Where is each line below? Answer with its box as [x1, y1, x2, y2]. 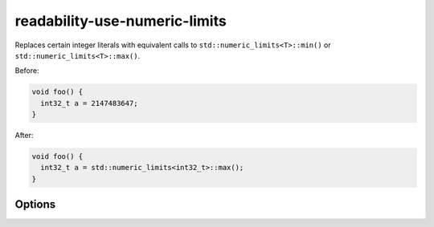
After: [14, 131, 34, 140]
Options [14, 197, 56, 212]
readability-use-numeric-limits [14, 12, 227, 30]
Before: [14, 66, 39, 75]
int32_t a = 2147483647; [40, 99, 138, 107]
